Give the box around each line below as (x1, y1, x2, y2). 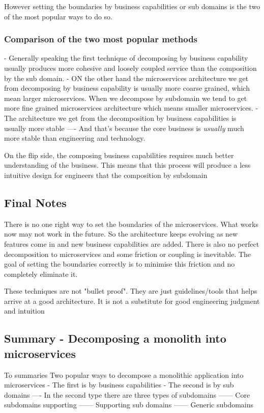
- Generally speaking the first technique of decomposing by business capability (4, 53, 248, 63)
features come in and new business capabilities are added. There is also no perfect (4, 238, 259, 249)
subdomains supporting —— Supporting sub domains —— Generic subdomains (4, 399, 254, 410)
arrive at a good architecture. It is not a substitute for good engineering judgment (4, 295, 260, 306)
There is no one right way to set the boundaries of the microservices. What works (4, 218, 258, 229)
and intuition (4, 305, 45, 316)
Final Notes (4, 194, 67, 210)
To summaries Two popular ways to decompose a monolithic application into (4, 369, 244, 380)
